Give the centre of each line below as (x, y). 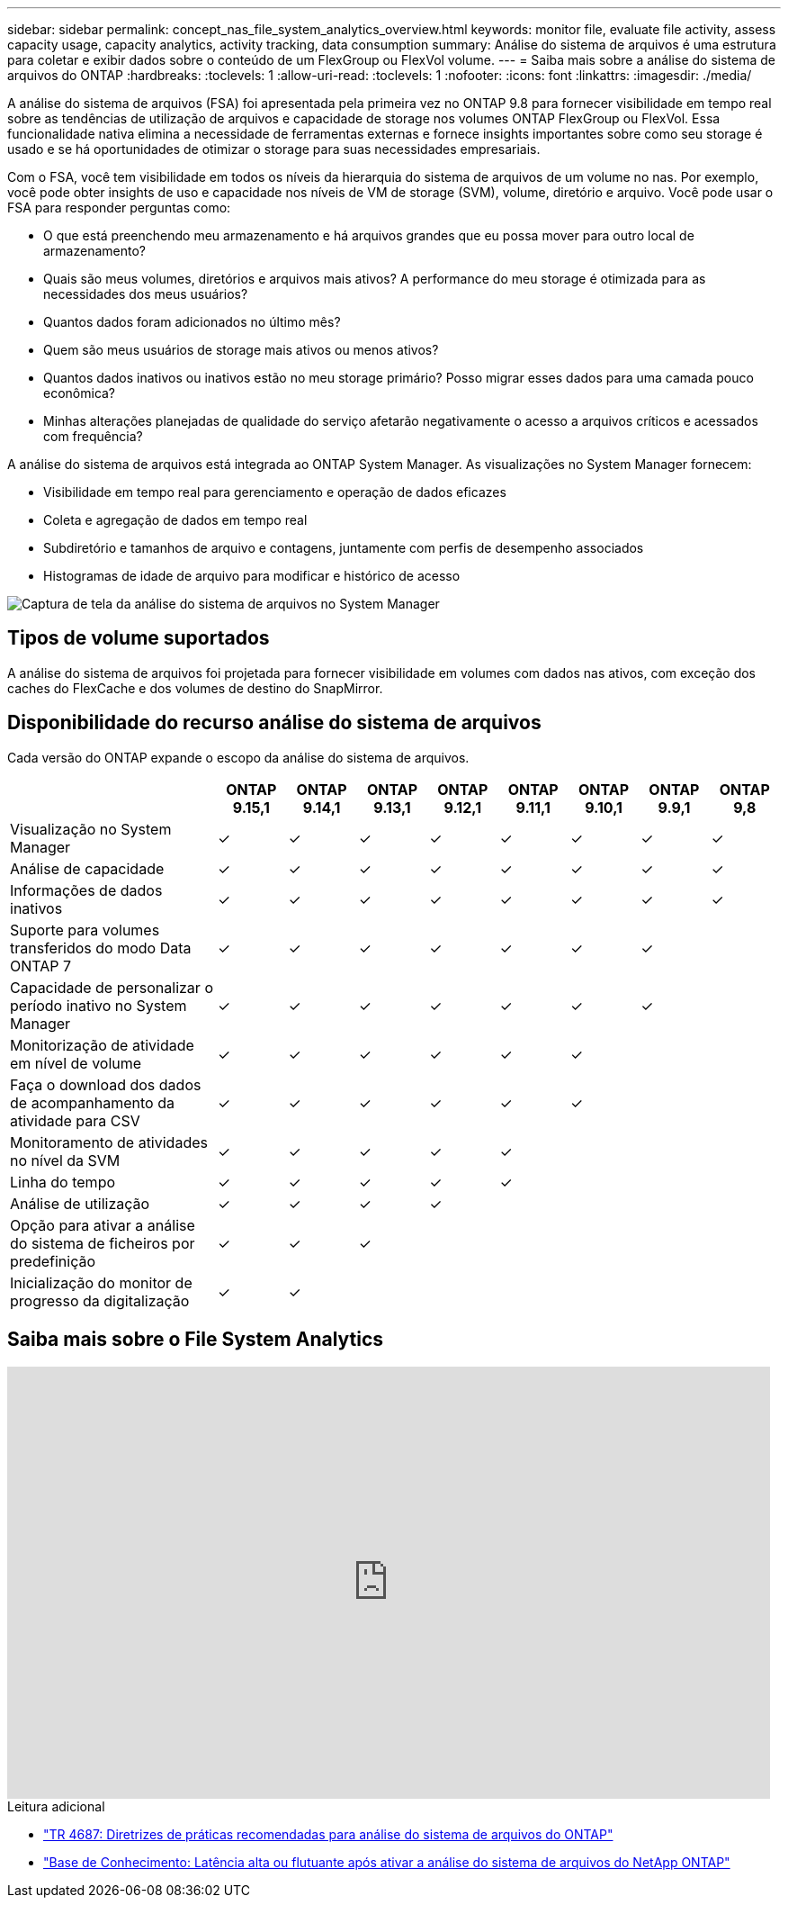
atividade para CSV (75, 1120)
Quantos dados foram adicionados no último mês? (192, 322)
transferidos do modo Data (101, 948)
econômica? (80, 393)
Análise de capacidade (87, 868)
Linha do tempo (63, 1182)
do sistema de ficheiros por (103, 1243)
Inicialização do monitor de (101, 1282)
